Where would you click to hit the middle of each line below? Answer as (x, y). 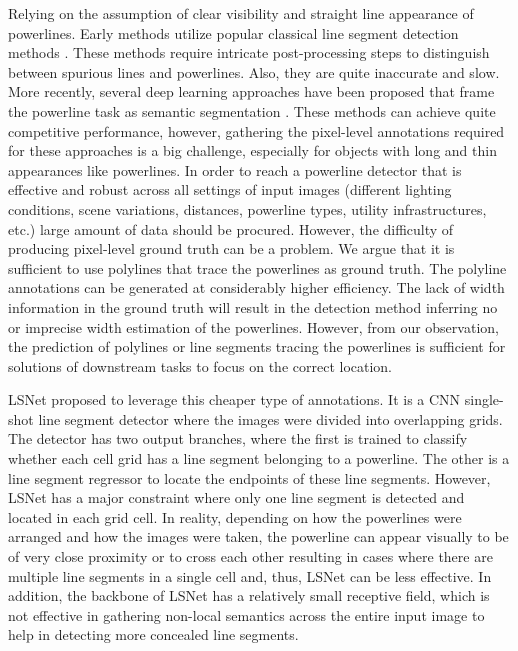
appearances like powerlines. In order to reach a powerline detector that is (235, 169)
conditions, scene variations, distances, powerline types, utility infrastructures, (247, 208)
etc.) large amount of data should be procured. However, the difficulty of (231, 228)
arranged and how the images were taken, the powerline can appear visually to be (258, 536)
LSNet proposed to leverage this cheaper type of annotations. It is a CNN (234, 399)
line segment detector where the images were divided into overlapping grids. (270, 418)
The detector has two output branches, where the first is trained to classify (238, 438)
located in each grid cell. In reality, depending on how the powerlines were (235, 516)
